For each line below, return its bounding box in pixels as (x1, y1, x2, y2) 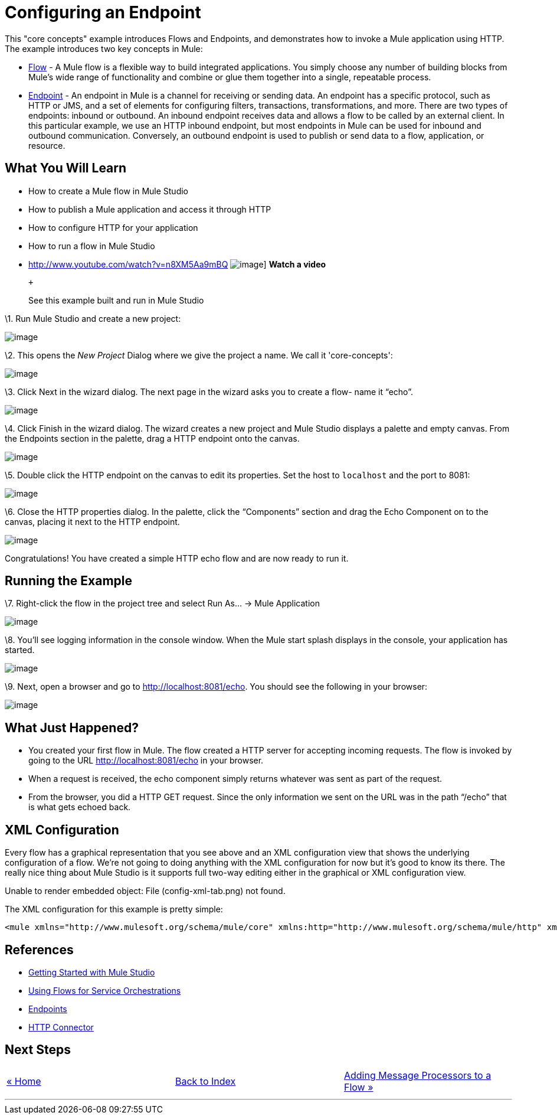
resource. (28, 140, 65, 151)
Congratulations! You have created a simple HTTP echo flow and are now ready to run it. (5, 553, 349, 563)
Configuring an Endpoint (5, 2, 201, 22)
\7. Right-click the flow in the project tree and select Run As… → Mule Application (5, 598, 320, 609)
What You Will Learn (5, 161, 127, 176)
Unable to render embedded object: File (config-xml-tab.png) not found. (5, 886, 286, 896)
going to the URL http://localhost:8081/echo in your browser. (28, 755, 264, 766)
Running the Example (5, 573, 133, 589)
